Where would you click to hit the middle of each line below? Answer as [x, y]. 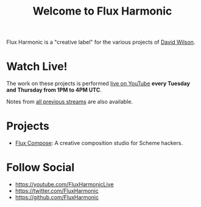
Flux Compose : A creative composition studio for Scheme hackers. [99, 143]
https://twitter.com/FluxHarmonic [57, 191]
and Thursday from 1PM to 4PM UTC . [54, 90]
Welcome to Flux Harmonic [102, 11]
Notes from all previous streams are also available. [69, 102]
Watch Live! [37, 66]
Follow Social [41, 168]
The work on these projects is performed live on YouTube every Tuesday [98, 84]
